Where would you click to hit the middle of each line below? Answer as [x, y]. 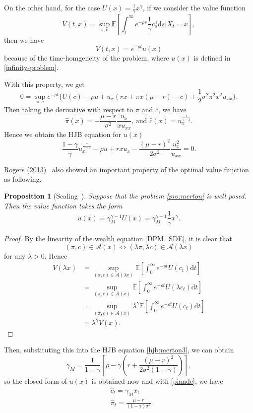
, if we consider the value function [194, 7]
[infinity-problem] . [31, 67]
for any [15, 255]
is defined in [212, 57]
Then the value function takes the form [63, 205]
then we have [24, 39]
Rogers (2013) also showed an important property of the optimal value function [126, 169]
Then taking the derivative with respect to [69, 109]
